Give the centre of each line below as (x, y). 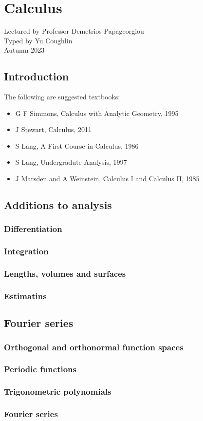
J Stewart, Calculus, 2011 (54, 129)
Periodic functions (40, 369)
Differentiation (33, 229)
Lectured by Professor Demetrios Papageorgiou (74, 31)
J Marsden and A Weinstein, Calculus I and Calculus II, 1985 (107, 179)
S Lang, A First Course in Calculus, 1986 (77, 145)
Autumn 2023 (24, 50)
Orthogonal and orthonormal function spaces (94, 347)
